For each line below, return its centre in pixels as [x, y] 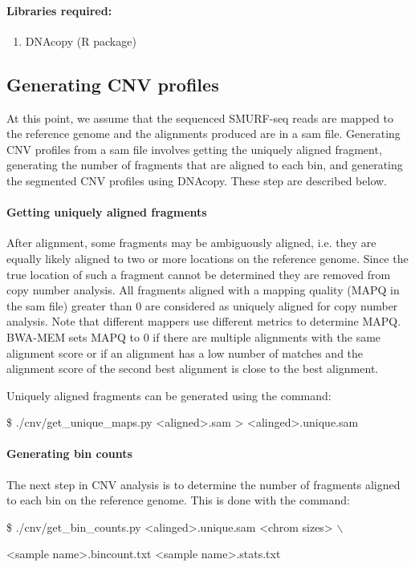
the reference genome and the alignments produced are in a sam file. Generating [203, 134]
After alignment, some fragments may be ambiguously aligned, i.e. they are [191, 243]
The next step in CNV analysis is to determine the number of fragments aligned [203, 484]
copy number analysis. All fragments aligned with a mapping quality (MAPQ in [203, 290]
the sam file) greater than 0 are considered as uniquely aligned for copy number [202, 305]
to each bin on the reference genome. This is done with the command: [178, 500]
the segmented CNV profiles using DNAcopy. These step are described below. [197, 180]
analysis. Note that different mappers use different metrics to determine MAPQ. [204, 321]
